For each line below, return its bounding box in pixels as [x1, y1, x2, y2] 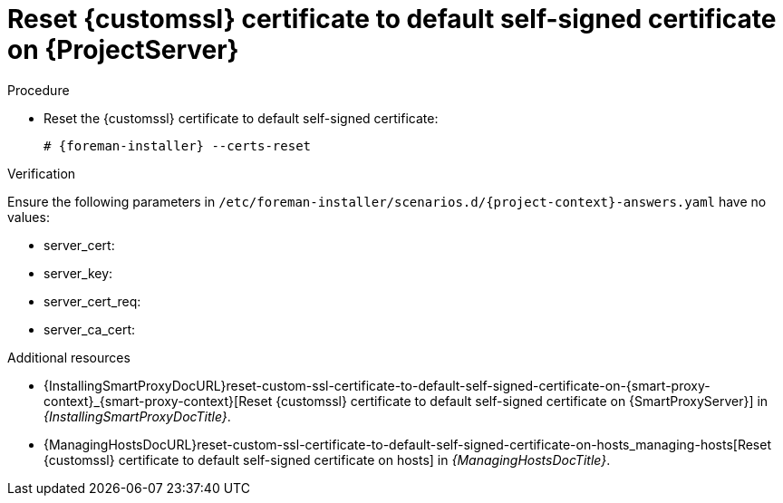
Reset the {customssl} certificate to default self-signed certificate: [43, 110, 439, 126]
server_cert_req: [43, 293, 141, 309]
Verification [7, 165, 76, 181]
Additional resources [7, 349, 130, 365]
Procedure [7, 82, 70, 98]
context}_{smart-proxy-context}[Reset [43, 392, 273, 409]
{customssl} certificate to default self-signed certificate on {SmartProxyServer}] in [275, 392, 768, 409]
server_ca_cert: [43, 321, 136, 337]
